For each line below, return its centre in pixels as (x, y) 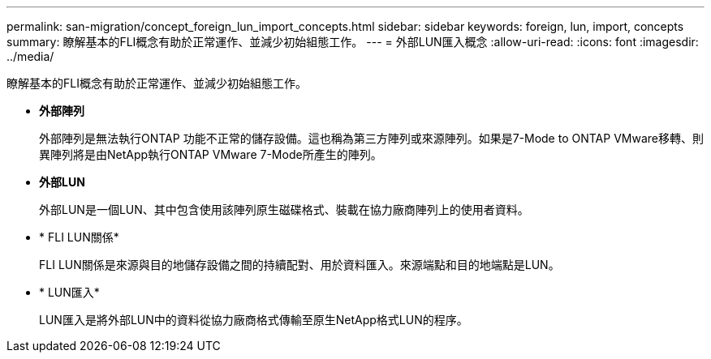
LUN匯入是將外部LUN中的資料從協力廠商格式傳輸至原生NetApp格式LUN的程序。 (254, 320)
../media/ (30, 56)
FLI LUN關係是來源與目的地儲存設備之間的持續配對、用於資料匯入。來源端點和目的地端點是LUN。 (299, 265)
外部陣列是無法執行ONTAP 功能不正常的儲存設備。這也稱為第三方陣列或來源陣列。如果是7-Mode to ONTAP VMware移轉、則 (371, 138)
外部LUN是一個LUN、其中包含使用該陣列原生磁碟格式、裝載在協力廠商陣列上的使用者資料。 (284, 209)
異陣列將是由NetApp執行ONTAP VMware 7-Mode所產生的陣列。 (211, 154)
